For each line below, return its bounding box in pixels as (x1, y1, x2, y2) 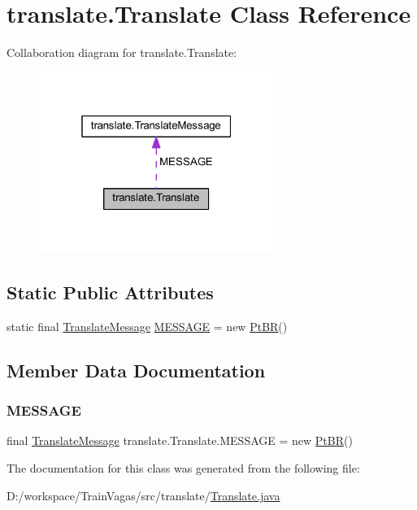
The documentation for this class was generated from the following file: (7, 459, 360, 476)
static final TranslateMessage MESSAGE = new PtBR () (7, 317, 288, 334)
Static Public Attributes (7, 279, 214, 304)
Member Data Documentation (7, 357, 266, 382)
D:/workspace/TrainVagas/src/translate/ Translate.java (7, 486, 280, 503)
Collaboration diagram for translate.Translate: (7, 44, 237, 61)
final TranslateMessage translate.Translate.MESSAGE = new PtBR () (7, 432, 353, 449)
